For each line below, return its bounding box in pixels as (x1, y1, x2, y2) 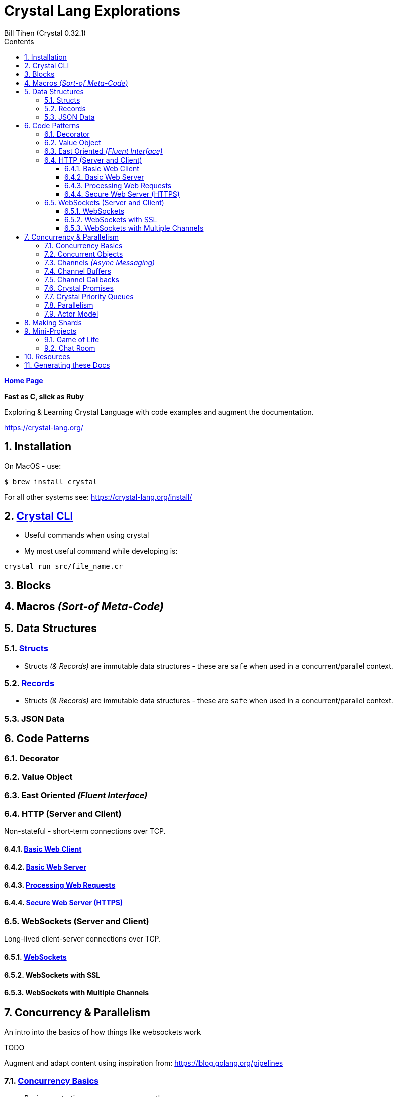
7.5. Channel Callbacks (44, 275, 119, 284)
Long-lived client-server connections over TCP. (4, 934, 161, 944)
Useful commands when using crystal (24, 531, 149, 540)
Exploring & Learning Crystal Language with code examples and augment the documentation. (4, 407, 314, 416)
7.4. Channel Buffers (44, 266, 111, 275)
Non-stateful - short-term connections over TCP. (4, 826, 166, 835)
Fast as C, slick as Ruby (4, 391, 84, 401)
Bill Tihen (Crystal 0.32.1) (4, 28, 86, 37)
